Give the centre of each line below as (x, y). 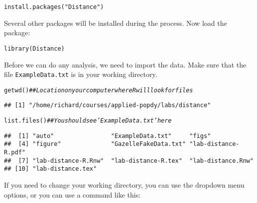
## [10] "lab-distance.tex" (51, 169)
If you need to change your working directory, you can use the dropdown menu (124, 185)
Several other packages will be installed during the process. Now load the (116, 23)
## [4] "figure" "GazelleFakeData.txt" (95, 144)
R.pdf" (15, 153)
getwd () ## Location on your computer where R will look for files (99, 90)
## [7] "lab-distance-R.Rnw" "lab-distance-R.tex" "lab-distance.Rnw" (129, 161)
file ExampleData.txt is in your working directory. (81, 74)
